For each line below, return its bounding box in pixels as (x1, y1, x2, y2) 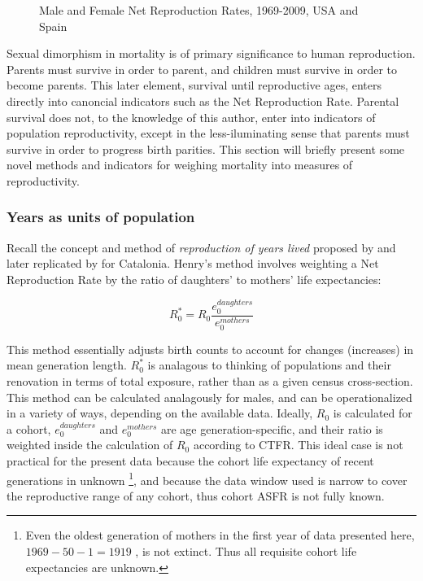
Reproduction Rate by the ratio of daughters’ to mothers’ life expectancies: (7, 270, 382, 287)
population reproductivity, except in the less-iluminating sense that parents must (7, 124, 410, 142)
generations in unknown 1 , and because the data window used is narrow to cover (7, 469, 408, 488)
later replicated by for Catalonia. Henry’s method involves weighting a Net (7, 255, 379, 272)
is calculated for (333, 404, 412, 422)
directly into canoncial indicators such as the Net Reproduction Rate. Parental (7, 92, 399, 109)
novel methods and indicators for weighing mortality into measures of (7, 156, 353, 173)
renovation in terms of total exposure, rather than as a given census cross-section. (7, 373, 413, 390)
